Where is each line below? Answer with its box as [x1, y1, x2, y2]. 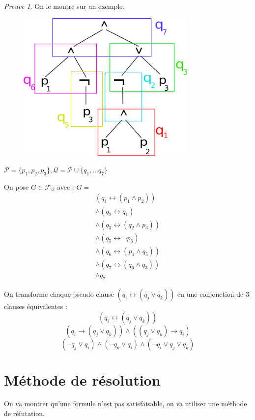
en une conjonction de [177, 289, 244, 299]
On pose [4, 181, 29, 192]
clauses [4, 301, 25, 311]
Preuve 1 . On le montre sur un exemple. [4, 1, 125, 11]
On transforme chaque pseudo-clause [4, 289, 114, 299]
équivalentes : [27, 301, 67, 311]
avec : [57, 181, 74, 192]
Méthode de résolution [4, 370, 161, 390]
